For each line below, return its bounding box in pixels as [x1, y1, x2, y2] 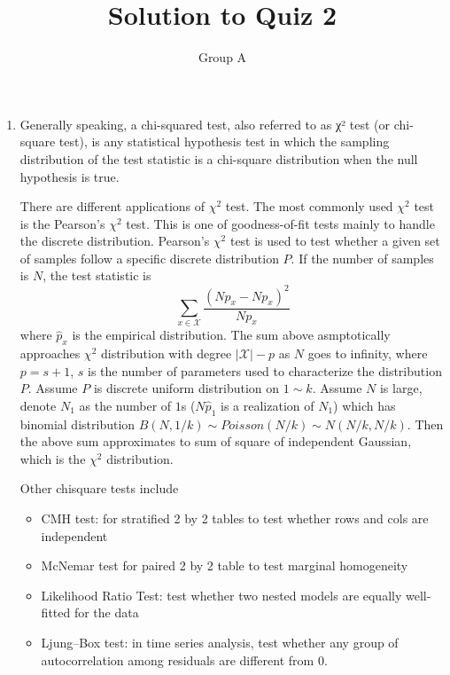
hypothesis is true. [19, 167, 120, 185]
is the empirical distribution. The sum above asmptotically [72, 326, 391, 344]
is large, [379, 379, 423, 397]
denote [19, 396, 57, 414]
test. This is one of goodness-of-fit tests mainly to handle [126, 214, 435, 232]
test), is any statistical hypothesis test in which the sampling [58, 132, 390, 151]
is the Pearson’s [19, 214, 105, 232]
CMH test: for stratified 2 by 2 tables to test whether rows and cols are [41, 509, 429, 528]
